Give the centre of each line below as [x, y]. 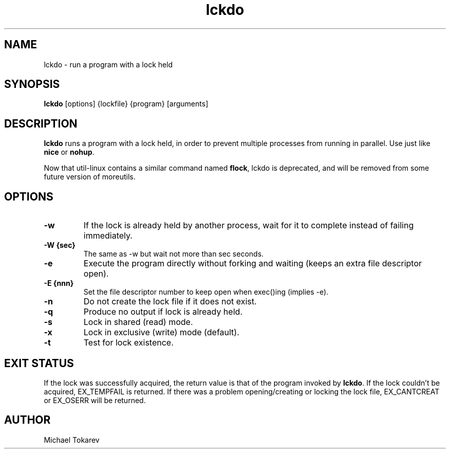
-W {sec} [60, 245]
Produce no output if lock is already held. [163, 312]
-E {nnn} [59, 283]
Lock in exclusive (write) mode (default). [161, 332]
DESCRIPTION [41, 123]
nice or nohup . [69, 152]
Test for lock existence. [128, 343]
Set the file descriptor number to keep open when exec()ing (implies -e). [206, 292]
